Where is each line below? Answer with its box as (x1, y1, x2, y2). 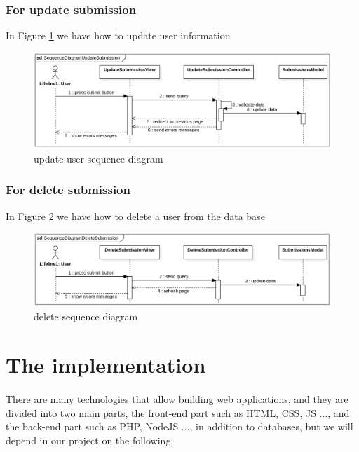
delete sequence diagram (34, 309, 138, 324)
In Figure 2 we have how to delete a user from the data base (6, 208, 265, 223)
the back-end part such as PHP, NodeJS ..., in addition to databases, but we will (6, 419, 353, 434)
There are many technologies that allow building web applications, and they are (6, 392, 348, 406)
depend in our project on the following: (6, 432, 174, 447)
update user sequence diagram (34, 151, 163, 165)
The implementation (6, 350, 206, 379)
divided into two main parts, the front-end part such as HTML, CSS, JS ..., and (6, 405, 350, 420)
